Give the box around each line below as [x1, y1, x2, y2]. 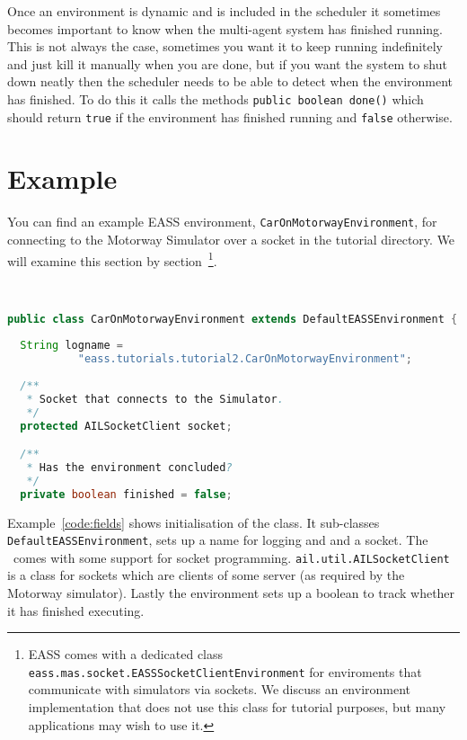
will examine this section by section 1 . [7, 248, 217, 270]
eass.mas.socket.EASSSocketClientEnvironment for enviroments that [28, 662, 422, 681]
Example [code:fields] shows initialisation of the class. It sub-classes [7, 513, 380, 531]
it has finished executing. [7, 601, 145, 620]
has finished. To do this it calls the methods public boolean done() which [7, 89, 424, 108]
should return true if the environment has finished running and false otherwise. [7, 107, 453, 126]
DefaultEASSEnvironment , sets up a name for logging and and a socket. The [7, 530, 428, 549]
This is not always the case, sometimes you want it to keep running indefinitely [7, 37, 444, 56]
